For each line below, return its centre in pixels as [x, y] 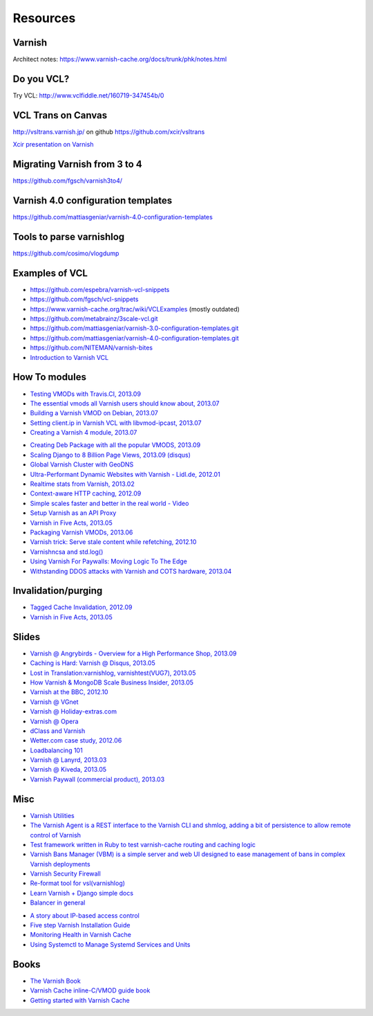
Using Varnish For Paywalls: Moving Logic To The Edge [109, 561]
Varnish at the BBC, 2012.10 [69, 692]
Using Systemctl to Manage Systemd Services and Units [110, 944]
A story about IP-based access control [85, 915]
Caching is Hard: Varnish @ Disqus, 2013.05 [93, 663]
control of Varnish [56, 835]
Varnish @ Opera [54, 721]
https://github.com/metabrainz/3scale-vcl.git [94, 319]
